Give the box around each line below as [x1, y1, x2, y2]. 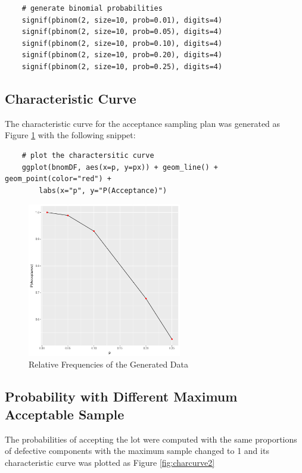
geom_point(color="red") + [5, 175, 111, 183]
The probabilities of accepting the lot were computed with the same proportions [5, 432, 297, 445]
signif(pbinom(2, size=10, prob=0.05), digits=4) [21, 27, 223, 36]
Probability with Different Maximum [5, 387, 238, 406]
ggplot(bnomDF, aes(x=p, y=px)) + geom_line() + [21, 163, 218, 172]
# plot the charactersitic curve [21, 151, 154, 160]
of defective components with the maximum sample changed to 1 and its [5, 444, 269, 457]
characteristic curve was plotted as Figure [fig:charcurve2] [5, 456, 215, 468]
